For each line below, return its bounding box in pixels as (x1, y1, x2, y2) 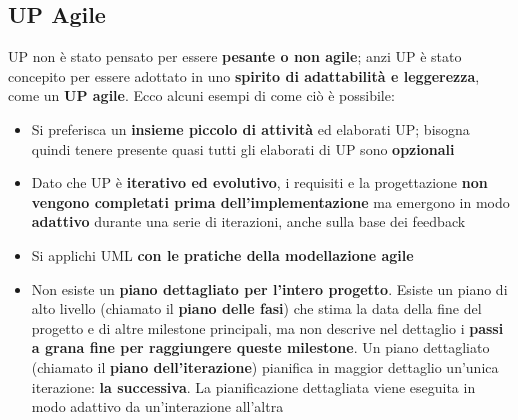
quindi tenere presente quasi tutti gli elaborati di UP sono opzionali (31, 138, 455, 159)
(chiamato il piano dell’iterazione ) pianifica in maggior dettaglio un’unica (31, 356, 499, 377)
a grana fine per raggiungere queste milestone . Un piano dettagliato (31, 337, 490, 358)
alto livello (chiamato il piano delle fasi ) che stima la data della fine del (31, 298, 482, 319)
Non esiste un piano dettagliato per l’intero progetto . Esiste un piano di (31, 278, 508, 299)
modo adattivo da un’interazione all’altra (31, 396, 284, 417)
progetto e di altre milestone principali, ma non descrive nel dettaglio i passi (31, 317, 504, 338)
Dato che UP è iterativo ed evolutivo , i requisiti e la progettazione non (31, 172, 488, 193)
